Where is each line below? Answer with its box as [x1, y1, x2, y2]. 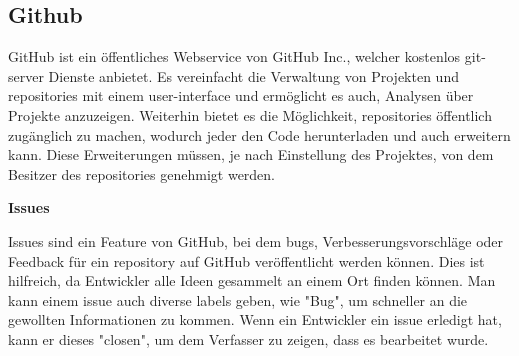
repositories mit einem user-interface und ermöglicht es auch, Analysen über [8, 85, 474, 106]
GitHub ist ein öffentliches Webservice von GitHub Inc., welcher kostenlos [8, 46, 461, 67]
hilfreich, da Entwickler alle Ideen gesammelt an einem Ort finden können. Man [8, 270, 496, 291]
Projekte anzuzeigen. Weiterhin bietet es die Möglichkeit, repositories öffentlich [8, 104, 492, 125]
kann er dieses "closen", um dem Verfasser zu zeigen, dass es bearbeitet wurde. [8, 328, 489, 349]
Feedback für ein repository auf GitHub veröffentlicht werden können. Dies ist [8, 250, 485, 271]
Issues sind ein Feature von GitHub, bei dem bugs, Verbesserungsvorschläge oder [8, 230, 504, 251]
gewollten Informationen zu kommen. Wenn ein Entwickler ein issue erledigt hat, [8, 309, 502, 330]
